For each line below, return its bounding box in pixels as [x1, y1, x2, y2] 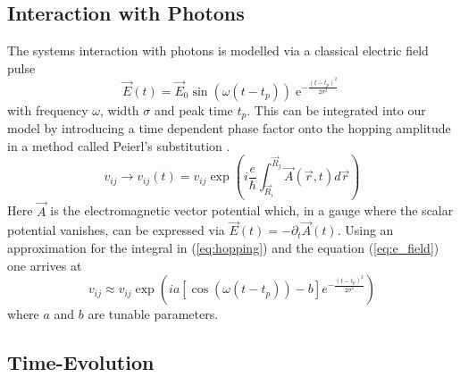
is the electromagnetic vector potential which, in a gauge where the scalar [50, 201, 454, 220]
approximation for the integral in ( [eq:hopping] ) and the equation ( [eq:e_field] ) [7, 239, 439, 256]
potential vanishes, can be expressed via [7, 221, 225, 239]
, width [100, 100, 139, 119]
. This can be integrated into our [247, 100, 426, 119]
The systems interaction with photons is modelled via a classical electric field [7, 41, 429, 60]
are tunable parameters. [88, 305, 219, 323]
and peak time [154, 100, 233, 119]
